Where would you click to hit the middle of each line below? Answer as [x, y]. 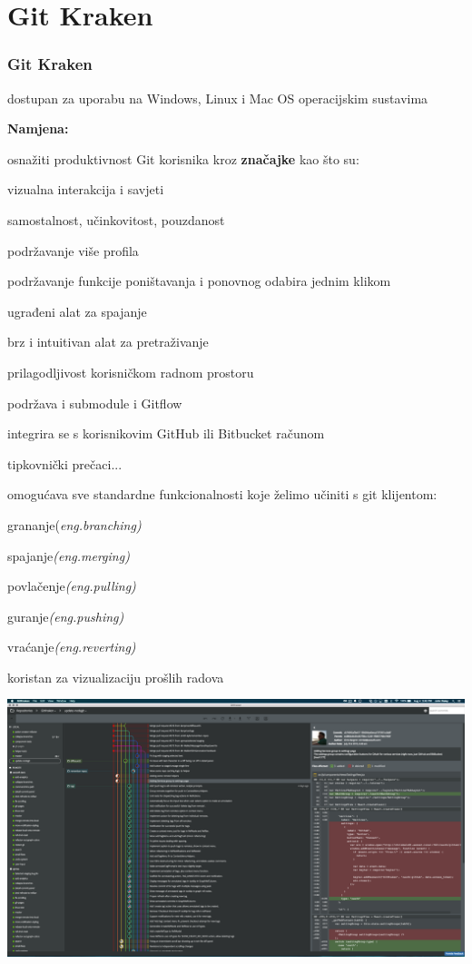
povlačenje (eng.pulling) [72, 586]
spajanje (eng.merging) [69, 555]
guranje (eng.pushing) [66, 616]
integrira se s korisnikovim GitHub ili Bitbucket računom [166, 433]
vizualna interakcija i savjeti [86, 189]
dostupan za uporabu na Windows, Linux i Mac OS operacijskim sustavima [218, 98]
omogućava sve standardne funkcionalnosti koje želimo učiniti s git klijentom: [222, 494]
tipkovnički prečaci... [65, 463]
